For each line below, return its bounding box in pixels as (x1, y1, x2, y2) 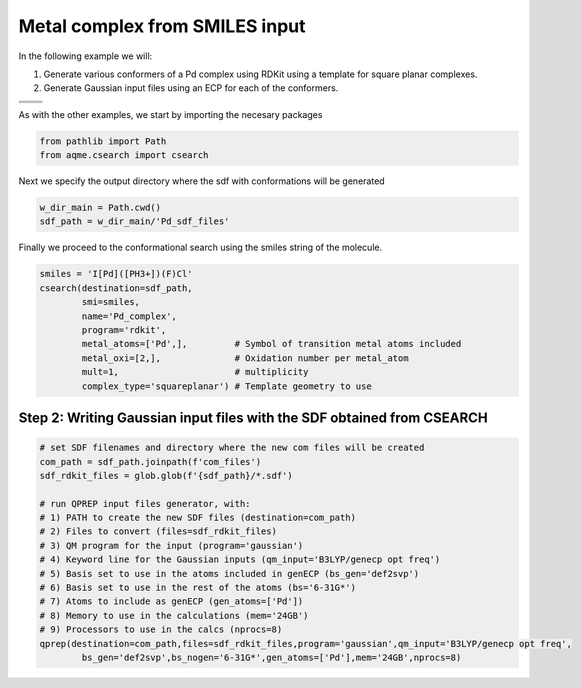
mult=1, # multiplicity (81, 366, 309, 378)
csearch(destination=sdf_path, (39, 282, 194, 294)
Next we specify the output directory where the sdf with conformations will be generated (18, 175, 385, 187)
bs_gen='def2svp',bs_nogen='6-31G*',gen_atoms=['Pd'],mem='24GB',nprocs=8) (81, 652, 462, 663)
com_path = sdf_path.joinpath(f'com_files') (39, 456, 262, 467)
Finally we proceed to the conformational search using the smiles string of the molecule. (18, 241, 383, 254)
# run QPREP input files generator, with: (39, 498, 251, 509)
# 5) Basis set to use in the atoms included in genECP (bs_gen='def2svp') (39, 568, 420, 579)
